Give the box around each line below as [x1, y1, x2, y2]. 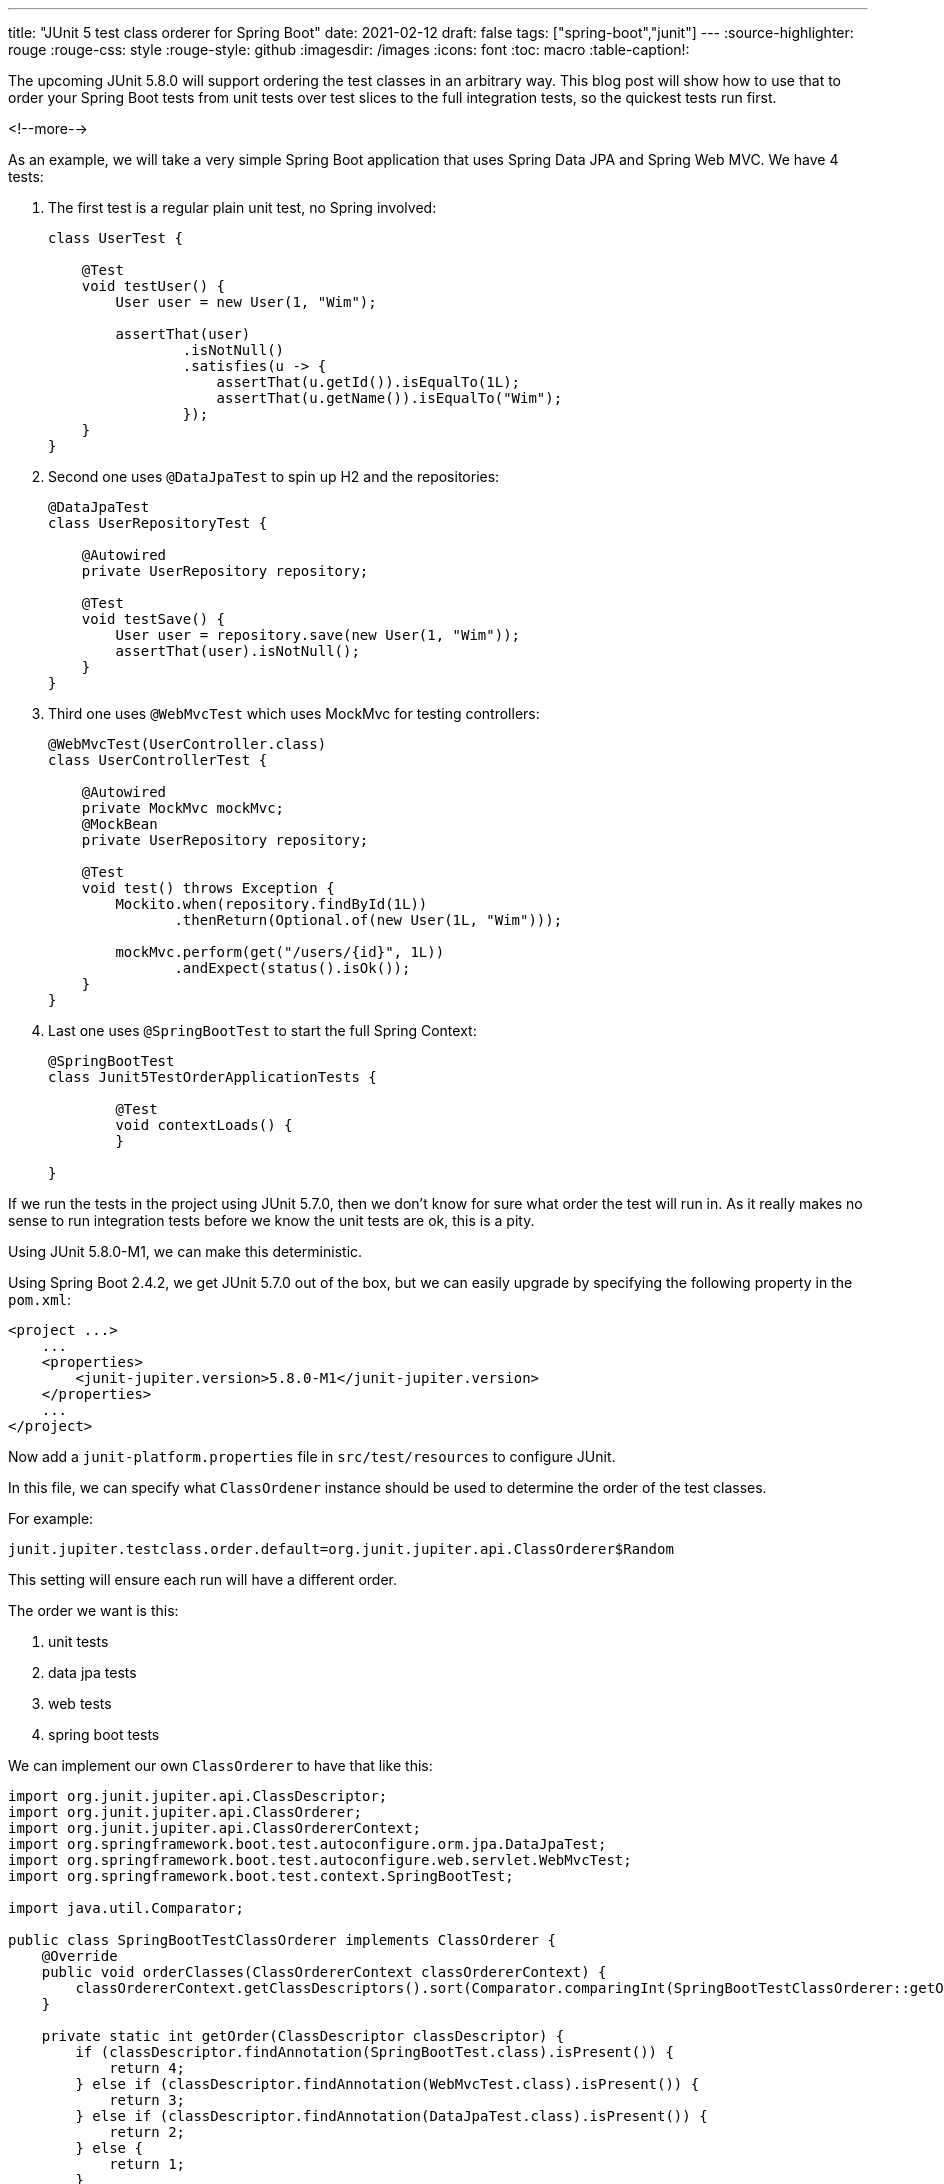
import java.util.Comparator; [8, 1900, 245, 1916]
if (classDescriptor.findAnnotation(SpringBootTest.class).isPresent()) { [75, 2044, 674, 2060]
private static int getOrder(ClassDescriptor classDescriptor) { [41, 2028, 565, 2044]
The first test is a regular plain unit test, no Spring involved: [48, 199, 437, 216]
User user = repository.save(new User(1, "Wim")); [115, 627, 521, 643]
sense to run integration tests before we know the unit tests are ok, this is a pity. [8, 1212, 535, 1229]
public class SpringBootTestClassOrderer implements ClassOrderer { [8, 1932, 556, 1948]
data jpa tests [48, 1664, 137, 1681]
